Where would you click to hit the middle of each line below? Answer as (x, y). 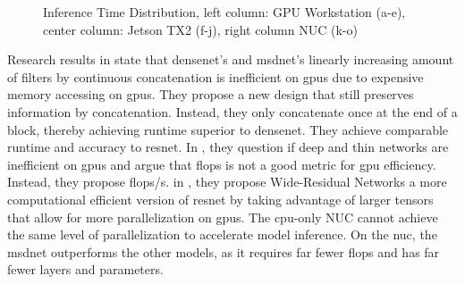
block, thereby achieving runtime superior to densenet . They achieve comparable (228, 129)
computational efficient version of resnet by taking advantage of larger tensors (220, 199)
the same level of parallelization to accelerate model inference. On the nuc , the (222, 234)
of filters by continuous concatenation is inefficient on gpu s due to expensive (216, 76)
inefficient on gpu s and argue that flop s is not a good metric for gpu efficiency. (222, 164)
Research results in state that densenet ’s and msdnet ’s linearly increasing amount (231, 59)
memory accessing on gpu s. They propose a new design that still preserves (211, 94)
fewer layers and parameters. (85, 269)
